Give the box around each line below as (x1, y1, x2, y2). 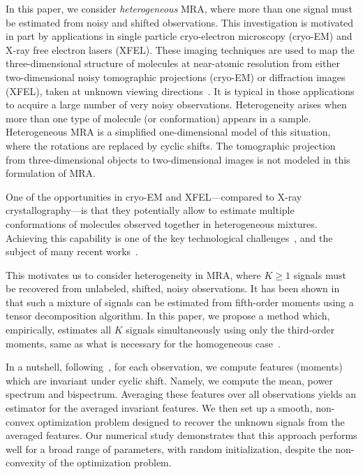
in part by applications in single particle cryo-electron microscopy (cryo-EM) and (6, 29, 353, 43)
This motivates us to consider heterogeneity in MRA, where (6, 267, 261, 282)
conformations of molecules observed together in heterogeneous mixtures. (6, 216, 318, 231)
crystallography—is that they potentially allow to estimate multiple (6, 203, 295, 217)
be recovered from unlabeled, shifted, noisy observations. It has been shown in (6, 281, 340, 296)
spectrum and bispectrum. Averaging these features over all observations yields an (6, 387, 357, 401)
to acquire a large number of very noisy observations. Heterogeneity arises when (6, 97, 347, 112)
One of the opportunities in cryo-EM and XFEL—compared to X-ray (6, 189, 302, 203)
